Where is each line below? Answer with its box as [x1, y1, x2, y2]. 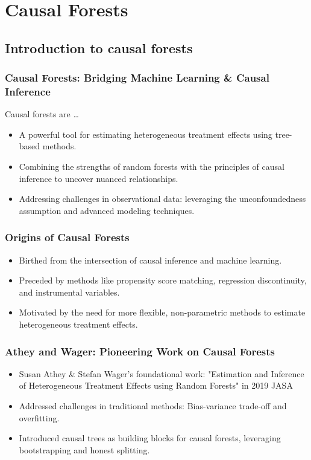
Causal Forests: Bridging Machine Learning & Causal [5, 70, 269, 85]
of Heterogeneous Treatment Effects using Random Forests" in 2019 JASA [19, 379, 293, 392]
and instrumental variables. [19, 285, 120, 298]
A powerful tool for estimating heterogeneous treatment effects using [19, 128, 272, 140]
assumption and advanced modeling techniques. [19, 204, 195, 216]
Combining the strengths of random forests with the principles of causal [19, 160, 284, 173]
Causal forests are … [5, 108, 79, 120]
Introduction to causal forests [5, 38, 193, 57]
